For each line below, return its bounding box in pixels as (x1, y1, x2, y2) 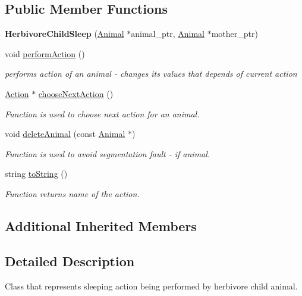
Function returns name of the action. (5, 187, 140, 200)
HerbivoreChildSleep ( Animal (5, 27, 124, 40)
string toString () (5, 167, 68, 180)
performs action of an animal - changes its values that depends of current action (5, 67, 297, 80)
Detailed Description (5, 251, 135, 270)
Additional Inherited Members (5, 216, 197, 235)
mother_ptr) (211, 27, 258, 40)
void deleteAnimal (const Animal (5, 127, 125, 140)
